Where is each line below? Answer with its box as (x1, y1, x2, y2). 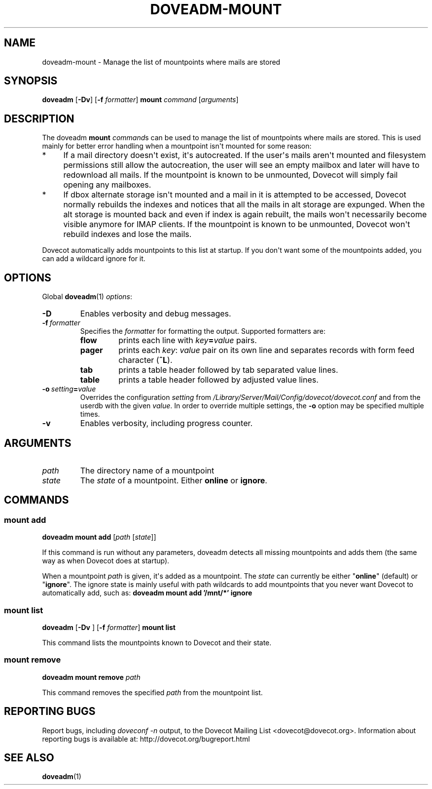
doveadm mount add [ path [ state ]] (42, 533, 156, 542)
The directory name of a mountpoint (80, 465, 215, 475)
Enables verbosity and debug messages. (80, 309, 231, 319)
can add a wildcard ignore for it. (42, 254, 145, 263)
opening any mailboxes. (63, 180, 151, 190)
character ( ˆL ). (118, 355, 173, 365)
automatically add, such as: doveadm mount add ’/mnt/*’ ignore (42, 589, 252, 597)
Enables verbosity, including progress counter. (80, 418, 253, 429)
